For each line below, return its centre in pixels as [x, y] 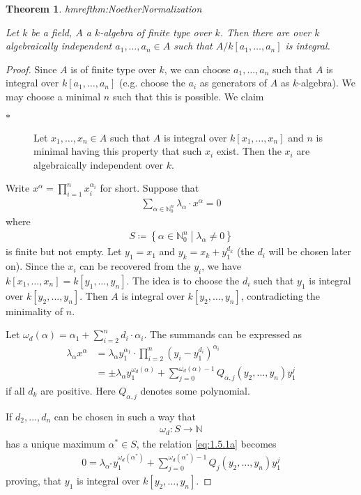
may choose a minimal [53, 96]
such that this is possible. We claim [188, 96]
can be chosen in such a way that [125, 416]
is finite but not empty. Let [64, 251]
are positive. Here [78, 391]
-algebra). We [327, 83]
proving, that [34, 480]
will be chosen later [310, 251]
